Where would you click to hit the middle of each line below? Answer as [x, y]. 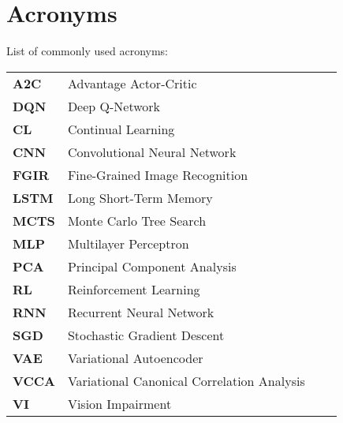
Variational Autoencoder [135, 357]
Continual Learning [121, 129]
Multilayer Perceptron [128, 243]
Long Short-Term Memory [140, 197]
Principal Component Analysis [152, 266]
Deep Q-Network [114, 106]
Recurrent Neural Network [141, 312]
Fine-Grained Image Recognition [158, 174]
